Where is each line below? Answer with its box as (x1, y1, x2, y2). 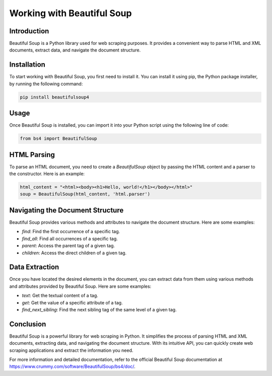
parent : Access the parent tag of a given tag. (22, 243, 115, 249)
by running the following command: (9, 81, 83, 87)
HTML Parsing (9, 150, 55, 159)
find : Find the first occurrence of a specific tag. (22, 229, 120, 235)
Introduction (9, 27, 49, 35)
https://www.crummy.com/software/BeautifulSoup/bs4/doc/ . (9, 363, 135, 369)
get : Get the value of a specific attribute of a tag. (22, 299, 123, 305)
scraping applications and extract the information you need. (9, 347, 133, 353)
